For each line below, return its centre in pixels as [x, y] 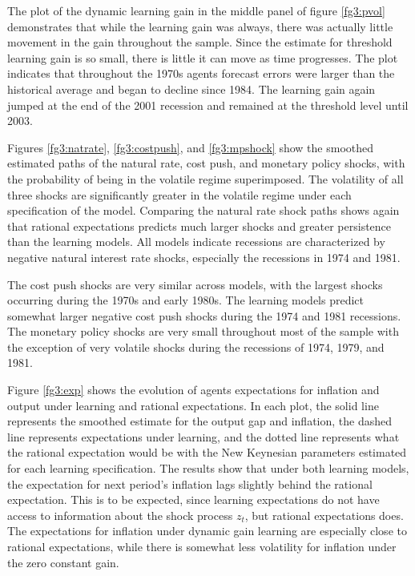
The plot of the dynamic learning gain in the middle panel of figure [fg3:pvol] [196, 10]
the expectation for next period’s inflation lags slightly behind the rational [190, 483]
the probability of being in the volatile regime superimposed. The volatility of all [205, 178]
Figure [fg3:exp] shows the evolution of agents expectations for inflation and [193, 390]
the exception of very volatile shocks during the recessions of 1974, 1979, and [196, 346]
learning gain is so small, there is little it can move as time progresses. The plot [203, 57]
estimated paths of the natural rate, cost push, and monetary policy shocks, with [206, 163]
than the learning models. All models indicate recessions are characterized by [196, 242]
